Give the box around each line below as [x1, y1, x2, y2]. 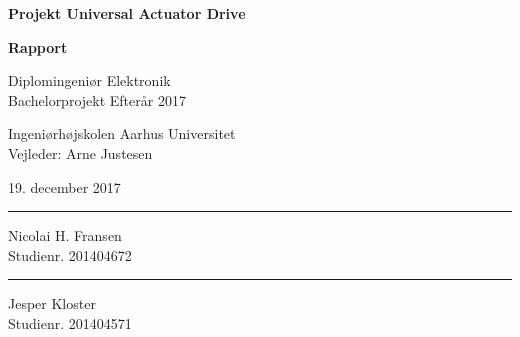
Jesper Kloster [8, 293, 96, 314]
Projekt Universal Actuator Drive [8, 3, 246, 23]
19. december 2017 [8, 176, 121, 197]
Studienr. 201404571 [8, 312, 132, 333]
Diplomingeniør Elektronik [8, 70, 171, 91]
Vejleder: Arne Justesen [8, 142, 153, 163]
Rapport [8, 36, 68, 57]
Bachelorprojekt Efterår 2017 [8, 89, 186, 110]
